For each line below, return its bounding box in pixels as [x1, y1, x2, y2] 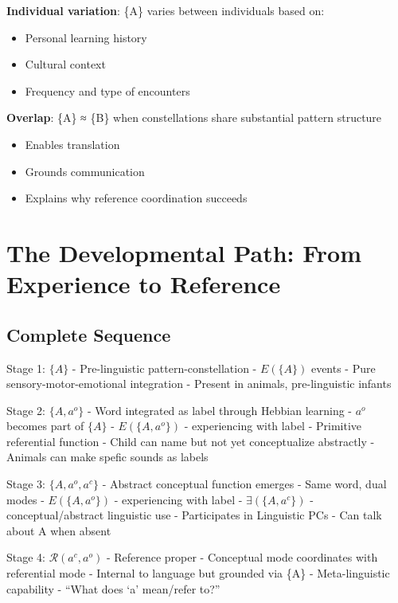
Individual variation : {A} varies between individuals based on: [6, 2, 325, 18]
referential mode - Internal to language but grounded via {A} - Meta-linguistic [6, 565, 390, 581]
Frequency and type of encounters [25, 82, 190, 99]
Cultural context [25, 56, 106, 72]
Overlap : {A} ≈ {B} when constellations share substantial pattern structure [6, 109, 382, 126]
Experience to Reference [6, 268, 281, 300]
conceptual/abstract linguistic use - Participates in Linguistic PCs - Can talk [6, 507, 382, 523]
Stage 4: [6, 549, 45, 566]
